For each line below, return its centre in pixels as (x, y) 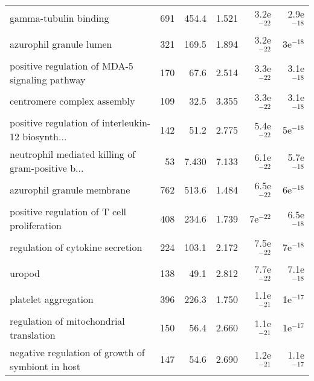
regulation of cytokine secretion (76, 247)
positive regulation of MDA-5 (72, 65)
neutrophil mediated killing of (73, 154)
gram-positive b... (47, 168)
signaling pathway (48, 79)
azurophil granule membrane (70, 190)
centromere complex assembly (72, 101)
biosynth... (45, 137)
